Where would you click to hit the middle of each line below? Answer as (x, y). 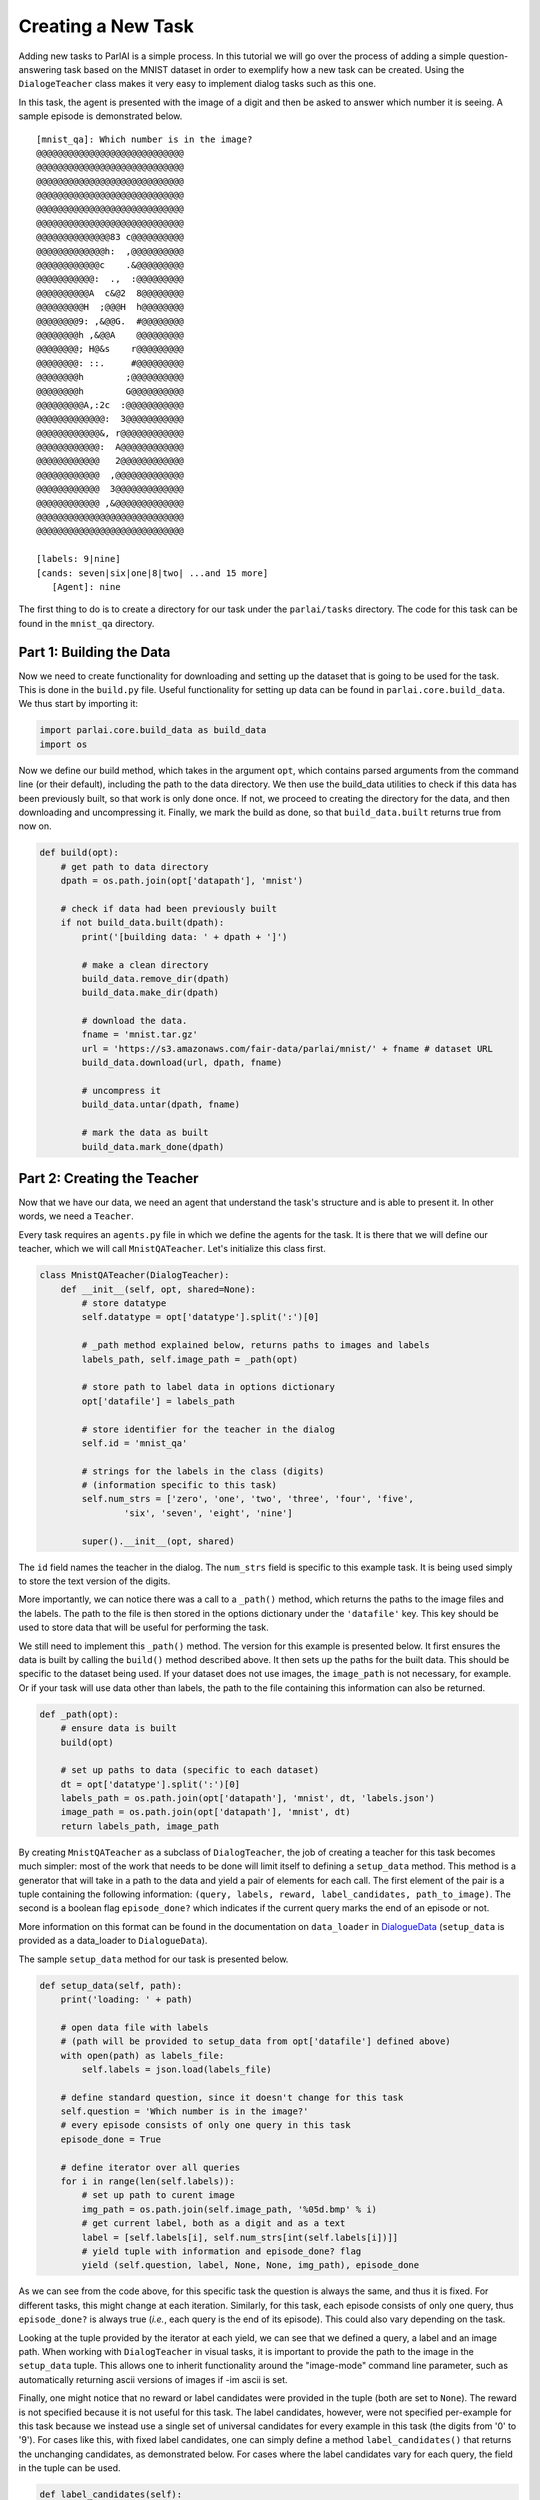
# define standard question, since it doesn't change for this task (232, 2097)
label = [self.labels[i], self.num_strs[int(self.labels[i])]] (240, 2237)
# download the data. (134, 1021)
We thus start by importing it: (78, 704)
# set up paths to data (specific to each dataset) (190, 1770)
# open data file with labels (134, 2027)
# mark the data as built (145, 1133)
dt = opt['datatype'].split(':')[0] (150, 1784)
